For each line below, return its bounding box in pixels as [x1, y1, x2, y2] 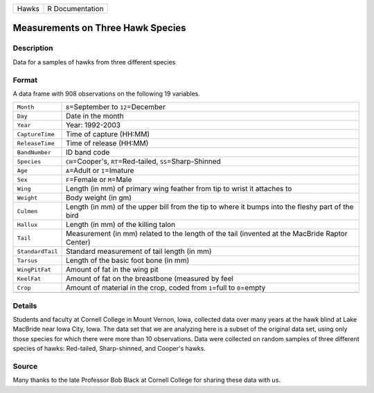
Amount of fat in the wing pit [66, 265, 159, 275]
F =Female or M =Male [66, 175, 132, 185]
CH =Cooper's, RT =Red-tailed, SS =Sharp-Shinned [66, 156, 221, 166]
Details [12, 301, 37, 311]
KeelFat [17, 275, 42, 282]
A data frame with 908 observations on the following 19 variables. [12, 89, 201, 98]
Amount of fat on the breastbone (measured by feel [66, 274, 233, 284]
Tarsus [17, 257, 38, 264]
